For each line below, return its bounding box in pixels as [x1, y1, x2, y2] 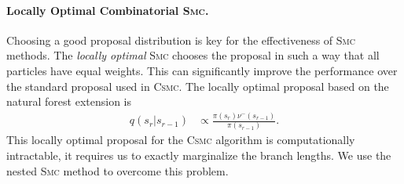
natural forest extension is [6, 93, 131, 110]
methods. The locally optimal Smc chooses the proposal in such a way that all [6, 47, 380, 63]
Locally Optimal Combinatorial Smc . [6, 2, 209, 18]
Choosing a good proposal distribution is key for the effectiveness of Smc [6, 31, 355, 48]
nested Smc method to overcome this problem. [6, 162, 229, 179]
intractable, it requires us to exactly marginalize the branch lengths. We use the [6, 147, 391, 164]
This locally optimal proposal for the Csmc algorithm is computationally [6, 132, 355, 148]
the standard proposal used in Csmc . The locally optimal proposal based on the [6, 78, 389, 94]
